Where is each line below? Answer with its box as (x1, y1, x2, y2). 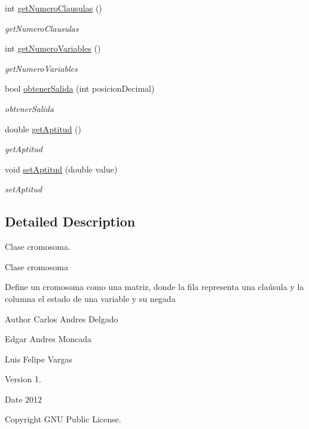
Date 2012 (5, 392, 42, 405)
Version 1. (5, 373, 41, 385)
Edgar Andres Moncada (5, 333, 92, 345)
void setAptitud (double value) (5, 162, 118, 175)
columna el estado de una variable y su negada (5, 292, 176, 304)
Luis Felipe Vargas (5, 352, 72, 365)
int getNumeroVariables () (5, 42, 101, 55)
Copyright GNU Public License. (5, 413, 121, 425)
